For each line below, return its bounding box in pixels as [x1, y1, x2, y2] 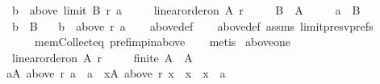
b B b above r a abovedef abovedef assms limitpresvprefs [11, 17, 374, 34]
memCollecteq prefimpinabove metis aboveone [34, 33, 291, 50]
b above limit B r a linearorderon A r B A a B [11, 2, 361, 18]
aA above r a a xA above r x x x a [6, 65, 226, 82]
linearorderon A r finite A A [11, 48, 193, 65]
